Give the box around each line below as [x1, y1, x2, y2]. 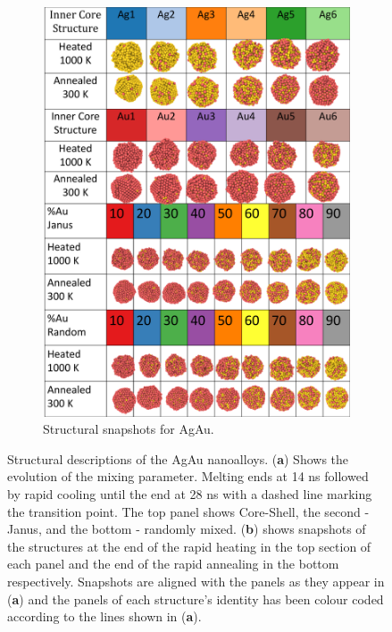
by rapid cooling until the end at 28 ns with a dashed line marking [7, 485, 372, 503]
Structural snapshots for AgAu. [43, 420, 214, 438]
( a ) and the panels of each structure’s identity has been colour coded [7, 589, 384, 608]
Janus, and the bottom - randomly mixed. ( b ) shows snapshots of [7, 520, 366, 538]
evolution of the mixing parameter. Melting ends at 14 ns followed [7, 467, 369, 486]
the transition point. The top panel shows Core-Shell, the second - [7, 502, 370, 520]
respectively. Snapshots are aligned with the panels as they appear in [7, 572, 385, 590]
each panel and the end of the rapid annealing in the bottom [7, 554, 339, 573]
